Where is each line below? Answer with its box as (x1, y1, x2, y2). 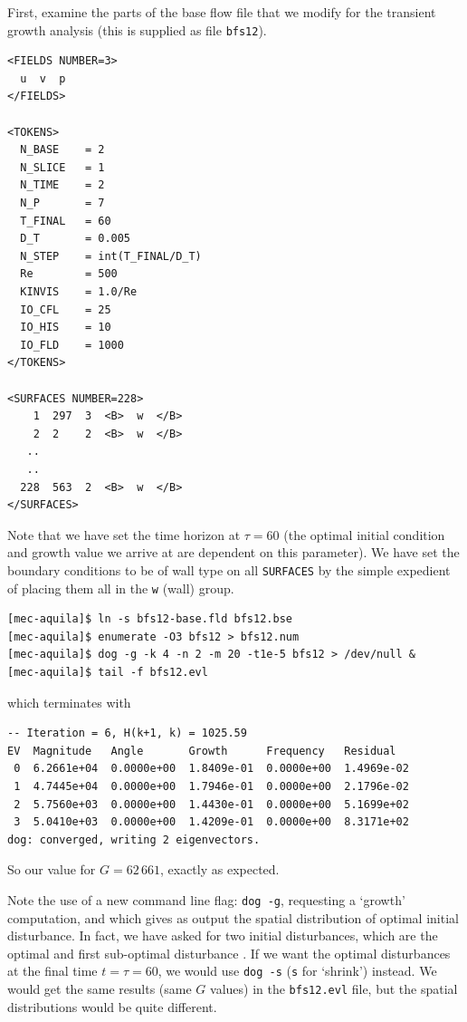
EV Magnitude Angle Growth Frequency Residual (7, 744, 396, 757)
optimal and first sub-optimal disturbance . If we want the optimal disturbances (7, 943, 451, 962)
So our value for (7, 860, 96, 879)
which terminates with (7, 692, 131, 711)
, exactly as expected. (159, 860, 280, 879)
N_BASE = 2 (20, 143, 105, 157)
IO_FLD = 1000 (20, 338, 124, 352)
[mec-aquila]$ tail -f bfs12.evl (7, 665, 208, 679)
